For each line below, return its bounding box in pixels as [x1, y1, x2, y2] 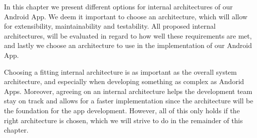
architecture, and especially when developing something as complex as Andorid [4, 76, 244, 87]
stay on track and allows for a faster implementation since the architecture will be [4, 95, 254, 106]
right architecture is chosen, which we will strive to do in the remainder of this [4, 115, 243, 125]
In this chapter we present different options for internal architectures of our [4, 1, 233, 11]
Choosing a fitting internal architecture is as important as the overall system [4, 66, 237, 77]
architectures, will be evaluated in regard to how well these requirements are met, [4, 30, 252, 41]
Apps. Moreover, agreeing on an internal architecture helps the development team [4, 86, 253, 96]
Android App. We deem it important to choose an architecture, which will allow [4, 11, 248, 21]
